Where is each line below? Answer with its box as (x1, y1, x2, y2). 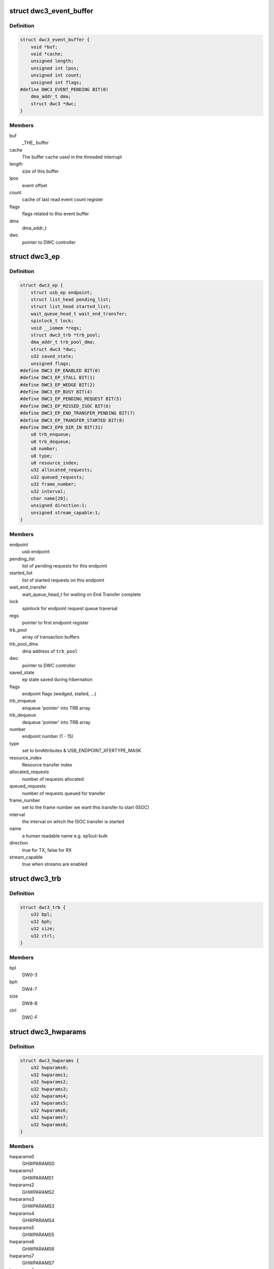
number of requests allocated (22, 776, 84, 782)
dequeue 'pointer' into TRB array (22, 719, 91, 725)
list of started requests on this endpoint (22, 577, 105, 583)
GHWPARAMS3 (22, 1203, 55, 1209)
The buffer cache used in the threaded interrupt (22, 154, 122, 160)
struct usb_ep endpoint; (30, 289, 93, 295)
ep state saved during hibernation (22, 677, 93, 683)
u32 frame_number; (30, 481, 77, 487)
